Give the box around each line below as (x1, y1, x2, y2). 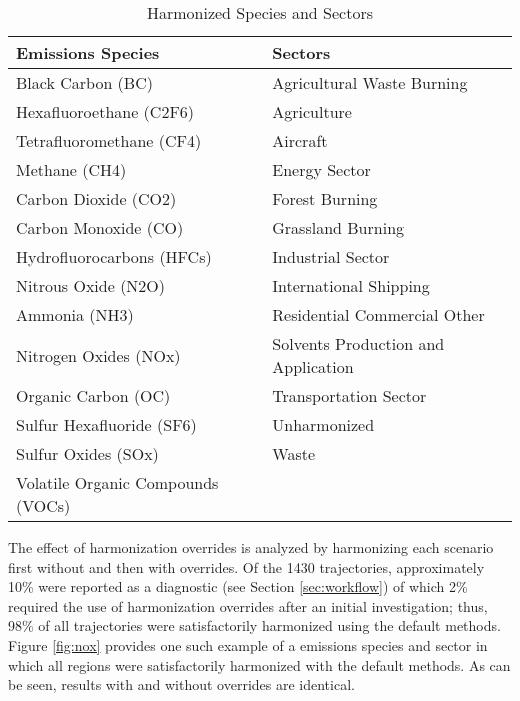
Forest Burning (272, 187, 378, 210)
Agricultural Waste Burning (272, 71, 468, 94)
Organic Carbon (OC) (16, 384, 171, 407)
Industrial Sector (272, 245, 390, 268)
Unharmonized (272, 413, 375, 436)
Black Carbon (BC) (16, 71, 153, 94)
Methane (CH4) (16, 158, 127, 181)
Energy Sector (272, 158, 371, 181)
